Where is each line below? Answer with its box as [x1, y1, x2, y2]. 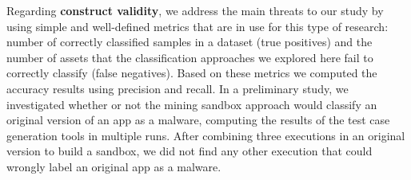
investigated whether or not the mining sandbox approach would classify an [6, 96, 377, 112]
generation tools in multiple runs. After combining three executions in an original [6, 127, 405, 143]
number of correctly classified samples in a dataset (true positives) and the [6, 33, 373, 50]
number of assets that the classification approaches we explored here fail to [6, 49, 373, 65]
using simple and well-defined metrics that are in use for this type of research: [6, 18, 389, 34]
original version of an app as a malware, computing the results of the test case [6, 112, 390, 128]
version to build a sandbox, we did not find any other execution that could [6, 143, 373, 159]
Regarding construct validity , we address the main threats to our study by [6, 2, 384, 18]
